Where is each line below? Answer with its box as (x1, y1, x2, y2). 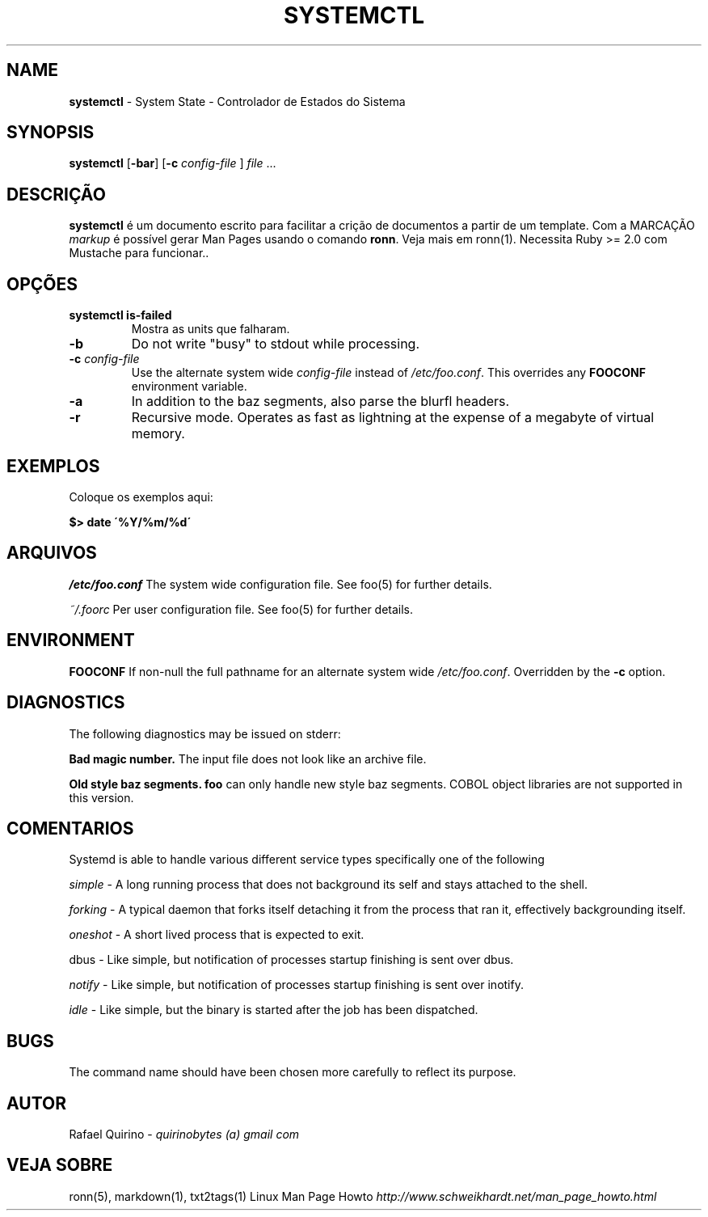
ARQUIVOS (6, 543, 97, 564)
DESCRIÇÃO (6, 184, 106, 205)
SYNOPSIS (6, 122, 95, 143)
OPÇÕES (6, 273, 78, 294)
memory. (131, 425, 185, 442)
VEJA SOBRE (6, 1155, 113, 1176)
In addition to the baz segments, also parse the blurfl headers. (131, 393, 510, 410)
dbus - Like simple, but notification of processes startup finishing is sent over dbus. (69, 953, 514, 967)
